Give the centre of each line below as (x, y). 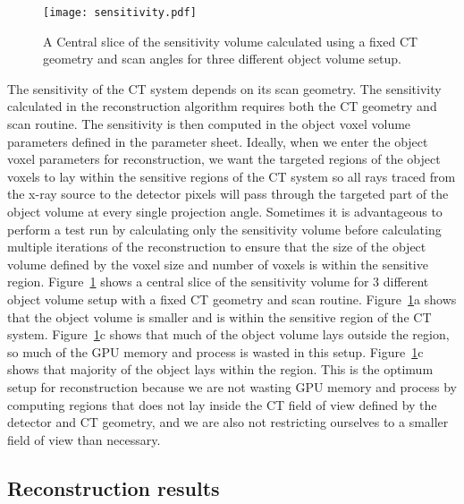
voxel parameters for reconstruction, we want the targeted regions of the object (224, 159)
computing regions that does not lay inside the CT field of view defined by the (222, 404)
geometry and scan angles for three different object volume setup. (222, 59)
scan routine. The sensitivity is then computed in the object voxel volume (209, 124)
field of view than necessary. (84, 439)
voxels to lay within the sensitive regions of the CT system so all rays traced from (232, 176)
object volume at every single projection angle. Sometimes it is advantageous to (225, 211)
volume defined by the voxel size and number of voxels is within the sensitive (218, 264)
